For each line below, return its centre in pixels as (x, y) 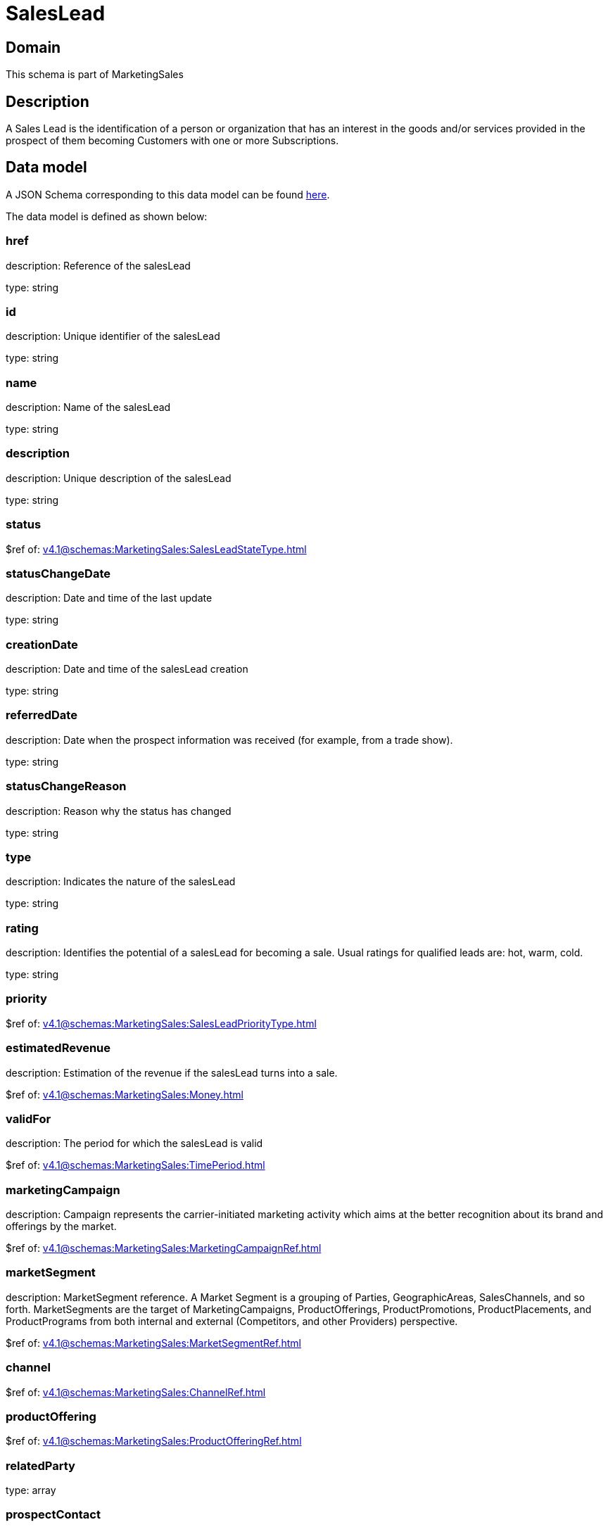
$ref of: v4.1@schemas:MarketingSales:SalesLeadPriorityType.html (161, 1023)
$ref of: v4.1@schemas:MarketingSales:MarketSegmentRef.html (153, 1343)
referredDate (42, 715)
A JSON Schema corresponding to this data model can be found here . (168, 194)
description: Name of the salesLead (88, 407)
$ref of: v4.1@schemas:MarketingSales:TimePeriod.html (135, 1165)
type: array (31, 1490)
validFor (28, 1119)
